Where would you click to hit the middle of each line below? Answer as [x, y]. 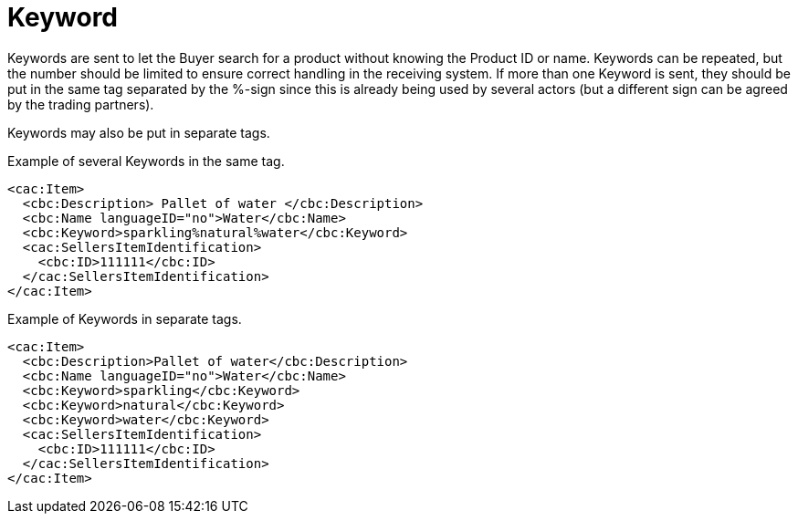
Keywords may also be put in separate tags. [139, 132]
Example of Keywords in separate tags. [125, 318]
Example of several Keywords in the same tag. [146, 161]
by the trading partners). [81, 104]
